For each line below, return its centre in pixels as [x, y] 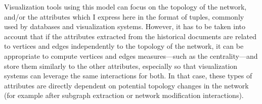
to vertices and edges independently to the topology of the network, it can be [124, 46]
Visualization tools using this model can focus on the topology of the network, [125, 7]
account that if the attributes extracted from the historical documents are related [130, 36]
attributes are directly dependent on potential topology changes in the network [126, 85]
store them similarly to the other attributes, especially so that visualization [121, 66]
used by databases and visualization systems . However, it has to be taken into [125, 26]
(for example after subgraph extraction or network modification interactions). [124, 95]
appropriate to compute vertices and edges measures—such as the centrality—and [131, 56]
